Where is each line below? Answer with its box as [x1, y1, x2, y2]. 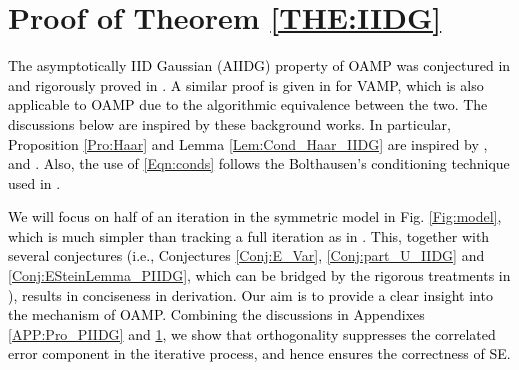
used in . [8, 172, 61, 193]
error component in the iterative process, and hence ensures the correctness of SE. [8, 343, 511, 364]
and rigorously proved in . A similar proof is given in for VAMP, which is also [8, 74, 484, 95]
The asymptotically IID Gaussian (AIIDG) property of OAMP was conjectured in [8, 55, 511, 76]
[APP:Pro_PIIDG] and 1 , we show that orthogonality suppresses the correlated [8, 323, 496, 344]
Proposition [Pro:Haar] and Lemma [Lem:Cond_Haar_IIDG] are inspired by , [8, 133, 488, 154]
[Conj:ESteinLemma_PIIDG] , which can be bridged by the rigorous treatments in [8, 265, 511, 286]
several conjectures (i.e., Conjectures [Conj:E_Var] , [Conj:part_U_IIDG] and [8, 245, 485, 266]
